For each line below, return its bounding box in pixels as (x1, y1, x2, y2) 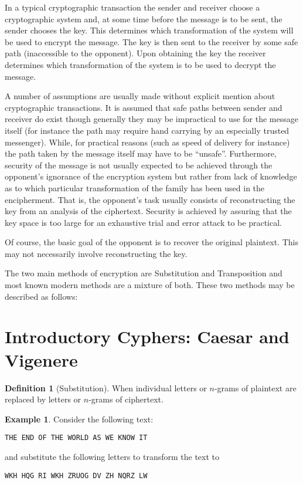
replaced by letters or (5, 393, 81, 405)
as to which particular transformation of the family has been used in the (5, 181, 265, 194)
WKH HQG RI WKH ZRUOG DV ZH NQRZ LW (5, 471, 148, 480)
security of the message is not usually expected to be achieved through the (5, 158, 273, 171)
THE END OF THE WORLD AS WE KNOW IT (5, 434, 148, 442)
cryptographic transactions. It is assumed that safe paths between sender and (5, 101, 282, 113)
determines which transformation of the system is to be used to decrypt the (5, 58, 276, 70)
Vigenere (5, 347, 78, 371)
